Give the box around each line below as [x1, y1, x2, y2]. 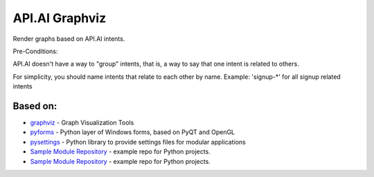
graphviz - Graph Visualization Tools [30, 118, 134, 127]
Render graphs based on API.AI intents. [12, 35, 125, 43]
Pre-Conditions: [12, 47, 58, 55]
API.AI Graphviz [12, 10, 107, 26]
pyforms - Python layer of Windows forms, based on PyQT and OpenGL [30, 128, 235, 136]
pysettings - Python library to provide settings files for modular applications [30, 138, 246, 146]
